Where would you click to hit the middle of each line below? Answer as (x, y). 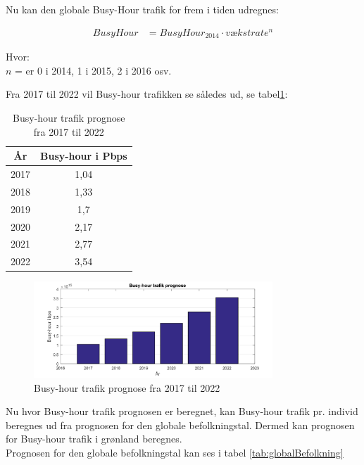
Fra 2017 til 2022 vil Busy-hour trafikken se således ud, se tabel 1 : (147, 94)
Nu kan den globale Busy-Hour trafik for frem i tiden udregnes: (142, 9)
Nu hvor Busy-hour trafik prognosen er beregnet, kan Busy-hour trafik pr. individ (182, 411)
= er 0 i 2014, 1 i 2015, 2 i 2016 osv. (93, 70)
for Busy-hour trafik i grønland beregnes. (94, 439)
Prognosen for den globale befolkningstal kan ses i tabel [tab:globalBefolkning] (175, 453)
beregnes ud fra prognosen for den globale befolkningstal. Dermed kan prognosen (180, 425)
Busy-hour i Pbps (84, 156)
